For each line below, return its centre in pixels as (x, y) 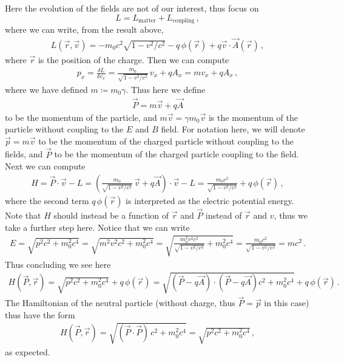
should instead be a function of (111, 215)
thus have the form (40, 314)
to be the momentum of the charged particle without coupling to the (166, 141)
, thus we (291, 215)
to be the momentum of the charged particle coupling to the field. (177, 154)
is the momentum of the (253, 117)
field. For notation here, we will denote (233, 129)
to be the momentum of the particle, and (81, 117)
